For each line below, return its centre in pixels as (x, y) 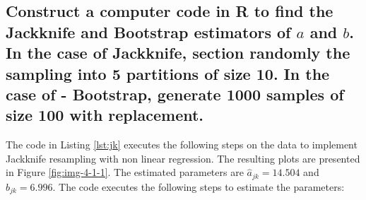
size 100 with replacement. (105, 115)
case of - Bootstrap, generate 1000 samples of (175, 94)
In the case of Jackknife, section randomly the (178, 53)
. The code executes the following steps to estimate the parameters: (199, 186)
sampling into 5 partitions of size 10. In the (168, 73)
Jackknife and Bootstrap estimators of (148, 31)
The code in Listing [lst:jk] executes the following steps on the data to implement (182, 145)
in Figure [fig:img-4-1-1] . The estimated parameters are (125, 172)
